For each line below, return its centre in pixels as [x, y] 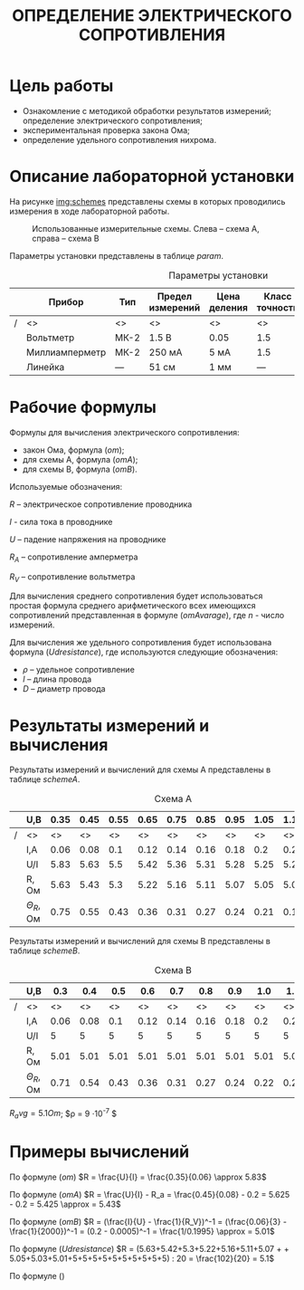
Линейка [45, 367]
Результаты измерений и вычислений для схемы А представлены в [140, 769]
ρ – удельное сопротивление [79, 670]
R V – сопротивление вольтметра [72, 578]
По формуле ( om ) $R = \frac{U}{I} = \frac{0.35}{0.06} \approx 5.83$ [138, 1177]
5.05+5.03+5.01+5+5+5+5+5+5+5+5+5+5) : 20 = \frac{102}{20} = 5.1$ [142, 1258]
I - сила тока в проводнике [61, 521]
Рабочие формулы [83, 407]
